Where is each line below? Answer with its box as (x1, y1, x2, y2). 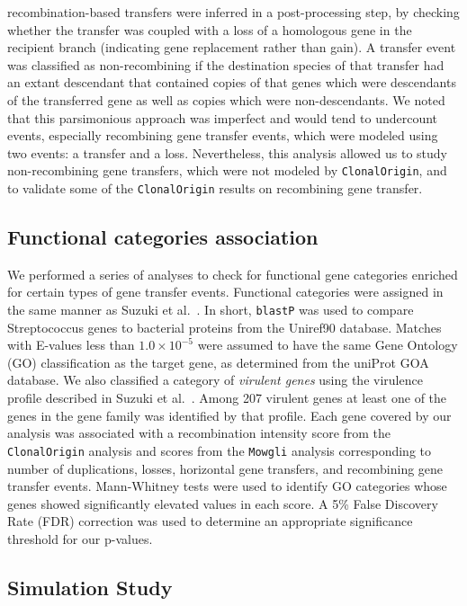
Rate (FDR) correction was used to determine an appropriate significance (7, 512, 413, 530)
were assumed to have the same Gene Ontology (197, 335, 458, 354)
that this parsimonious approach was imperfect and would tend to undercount (7, 108, 438, 127)
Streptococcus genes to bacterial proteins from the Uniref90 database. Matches (7, 317, 442, 336)
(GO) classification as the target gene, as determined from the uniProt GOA (7, 352, 429, 371)
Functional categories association (7, 223, 319, 251)
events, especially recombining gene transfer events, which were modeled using (7, 126, 438, 145)
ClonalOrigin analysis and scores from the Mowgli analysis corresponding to (7, 441, 432, 459)
